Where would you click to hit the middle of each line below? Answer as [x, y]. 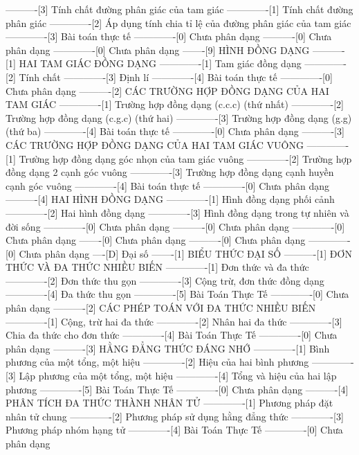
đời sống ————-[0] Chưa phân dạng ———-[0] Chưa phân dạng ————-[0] [175, 226]
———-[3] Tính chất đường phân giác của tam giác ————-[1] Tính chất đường [179, 9]
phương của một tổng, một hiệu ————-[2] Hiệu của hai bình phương [157, 362]
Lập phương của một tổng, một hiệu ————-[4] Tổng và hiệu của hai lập [178, 376]
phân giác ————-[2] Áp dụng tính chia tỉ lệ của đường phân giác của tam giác [178, 23]
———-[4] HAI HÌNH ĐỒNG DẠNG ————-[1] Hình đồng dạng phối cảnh [170, 199]
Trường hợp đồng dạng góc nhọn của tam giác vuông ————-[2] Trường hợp [185, 158]
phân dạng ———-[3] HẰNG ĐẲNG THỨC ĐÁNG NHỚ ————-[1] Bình [168, 348]
